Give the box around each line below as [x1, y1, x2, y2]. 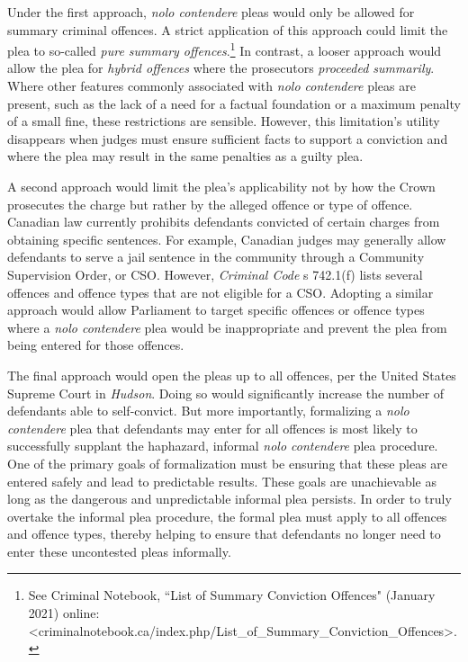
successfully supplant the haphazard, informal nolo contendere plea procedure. [7, 436, 438, 455]
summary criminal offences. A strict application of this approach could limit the [7, 20, 448, 39]
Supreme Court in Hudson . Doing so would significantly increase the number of [7, 383, 445, 402]
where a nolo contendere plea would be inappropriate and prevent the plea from [7, 318, 447, 336]
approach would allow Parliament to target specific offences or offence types [7, 300, 425, 319]
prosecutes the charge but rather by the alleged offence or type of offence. [7, 194, 413, 213]
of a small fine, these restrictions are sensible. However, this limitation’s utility [7, 112, 440, 130]
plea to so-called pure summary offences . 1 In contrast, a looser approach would [7, 39, 442, 59]
